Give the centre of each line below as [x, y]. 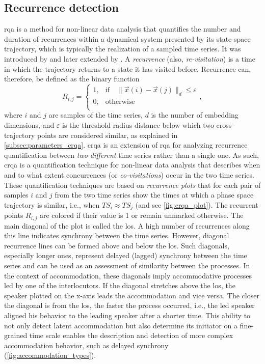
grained [16, 335]
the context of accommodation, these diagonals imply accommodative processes [128, 275]
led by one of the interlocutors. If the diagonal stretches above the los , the [120, 285]
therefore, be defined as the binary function [72, 79]
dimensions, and [29, 124]
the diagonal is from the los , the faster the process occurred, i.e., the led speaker [129, 305]
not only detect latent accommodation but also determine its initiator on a [121, 325]
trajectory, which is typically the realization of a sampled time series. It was [123, 49]
